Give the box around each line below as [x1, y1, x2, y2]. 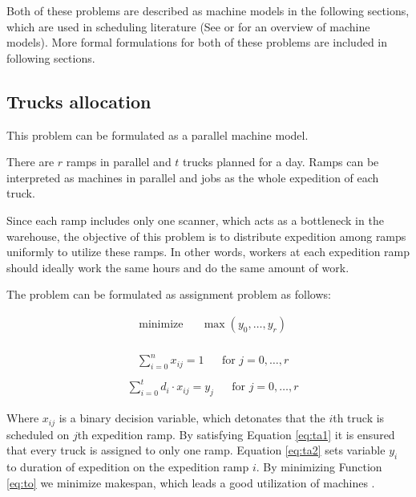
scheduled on [6, 426, 70, 442]
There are [6, 153, 55, 170]
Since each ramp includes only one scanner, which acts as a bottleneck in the [6, 211, 384, 228]
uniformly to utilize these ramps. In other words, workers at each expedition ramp [6, 243, 410, 260]
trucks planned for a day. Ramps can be [183, 153, 379, 170]
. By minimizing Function [256, 458, 382, 475]
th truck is [333, 409, 385, 426]
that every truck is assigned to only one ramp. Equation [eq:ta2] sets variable [6, 442, 386, 458]
